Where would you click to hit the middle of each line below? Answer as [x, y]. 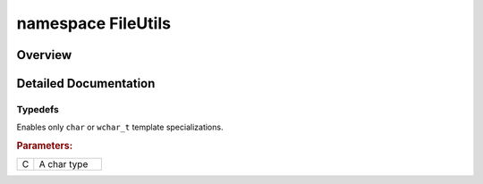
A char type [64, 164]
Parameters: [45, 146]
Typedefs [38, 109]
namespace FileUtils [94, 23]
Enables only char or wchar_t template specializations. [120, 127]
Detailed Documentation [86, 84]
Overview [44, 55]
